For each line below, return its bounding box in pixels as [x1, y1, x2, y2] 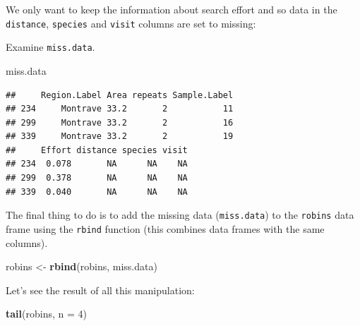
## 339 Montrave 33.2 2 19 [6, 131, 234, 142]
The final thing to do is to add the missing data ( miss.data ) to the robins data [6, 207, 354, 222]
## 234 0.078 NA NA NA [6, 159, 188, 169]
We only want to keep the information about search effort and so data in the [6, 2, 337, 16]
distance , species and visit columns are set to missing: [6, 16, 256, 30]
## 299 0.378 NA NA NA [6, 173, 188, 183]
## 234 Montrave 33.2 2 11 [6, 104, 234, 114]
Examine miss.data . [6, 40, 95, 54]
